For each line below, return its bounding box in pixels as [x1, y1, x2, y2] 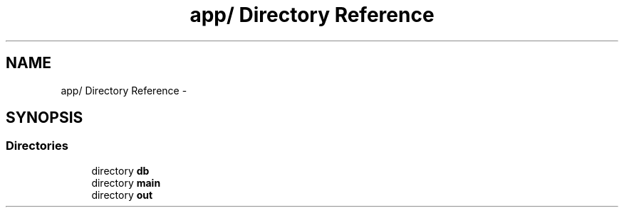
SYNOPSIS [6, 109, 83, 127]
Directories [6, 138, 68, 153]
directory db [91, 164, 150, 177]
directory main [91, 176, 161, 189]
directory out [91, 188, 153, 201]
